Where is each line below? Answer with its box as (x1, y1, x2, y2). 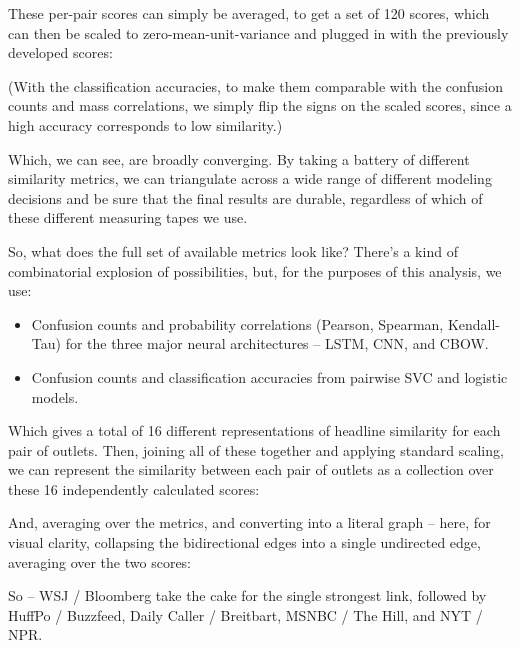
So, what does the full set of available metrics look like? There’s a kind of (8, 240, 458, 261)
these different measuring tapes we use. (8, 207, 248, 228)
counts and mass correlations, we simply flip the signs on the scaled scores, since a (8, 95, 512, 116)
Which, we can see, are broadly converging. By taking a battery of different (8, 148, 470, 169)
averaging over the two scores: (8, 551, 192, 572)
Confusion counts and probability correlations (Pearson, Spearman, (31, 313, 444, 334)
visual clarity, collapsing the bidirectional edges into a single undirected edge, (8, 532, 481, 553)
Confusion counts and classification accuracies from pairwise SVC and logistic (31, 366, 508, 387)
